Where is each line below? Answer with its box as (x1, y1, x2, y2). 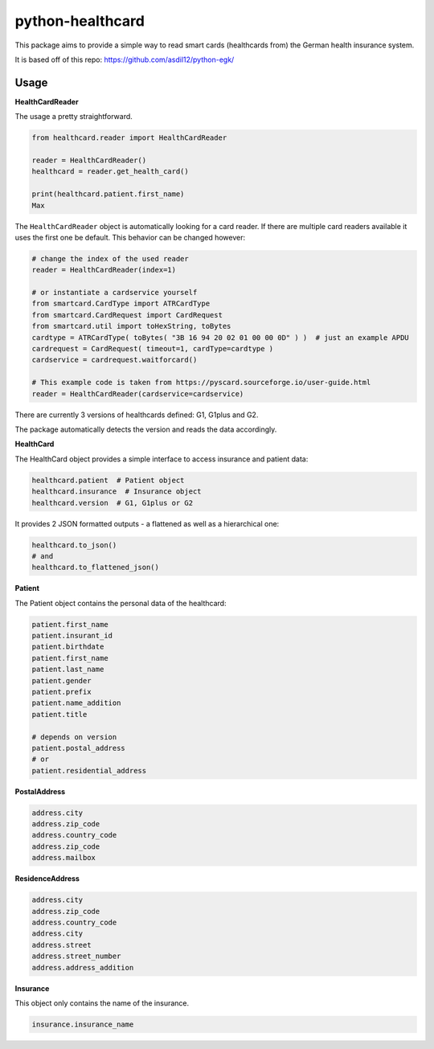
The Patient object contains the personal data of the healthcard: (14, 598, 227, 608)
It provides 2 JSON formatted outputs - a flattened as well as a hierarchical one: (14, 518, 280, 528)
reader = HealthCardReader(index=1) (31, 265, 177, 275)
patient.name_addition (31, 699, 121, 707)
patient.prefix (31, 687, 92, 696)
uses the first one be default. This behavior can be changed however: (14, 232, 245, 242)
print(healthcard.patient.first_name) (31, 190, 185, 199)
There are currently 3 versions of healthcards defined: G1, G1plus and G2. (14, 410, 259, 420)
